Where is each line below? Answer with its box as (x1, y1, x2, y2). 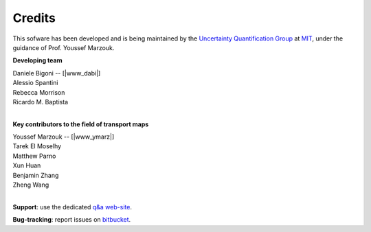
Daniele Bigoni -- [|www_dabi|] (12, 69, 101, 77)
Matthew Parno (12, 152, 56, 160)
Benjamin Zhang (12, 171, 59, 179)
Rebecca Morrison (12, 88, 65, 96)
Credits (12, 10, 56, 25)
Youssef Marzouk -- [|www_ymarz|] (12, 132, 115, 141)
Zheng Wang (12, 181, 49, 189)
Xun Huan (12, 161, 41, 170)
